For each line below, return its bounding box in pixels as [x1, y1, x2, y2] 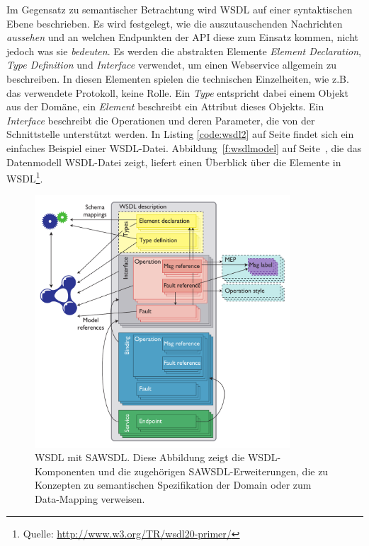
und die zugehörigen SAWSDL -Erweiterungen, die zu [98, 463, 329, 478]
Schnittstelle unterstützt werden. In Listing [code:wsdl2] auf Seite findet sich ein [6, 127, 354, 141]
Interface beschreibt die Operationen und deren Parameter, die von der [6, 112, 315, 127]
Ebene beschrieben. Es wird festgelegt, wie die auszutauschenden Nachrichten [6, 16, 343, 30]
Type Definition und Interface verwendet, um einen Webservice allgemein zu [6, 57, 337, 72]
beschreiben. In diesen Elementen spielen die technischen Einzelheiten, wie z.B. [6, 71, 349, 86]
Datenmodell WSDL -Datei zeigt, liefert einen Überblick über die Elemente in [6, 154, 341, 169]
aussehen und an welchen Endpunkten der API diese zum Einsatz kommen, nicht [6, 30, 358, 45]
